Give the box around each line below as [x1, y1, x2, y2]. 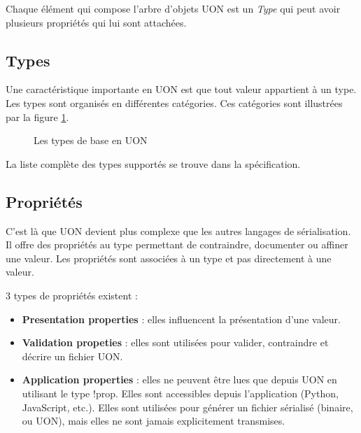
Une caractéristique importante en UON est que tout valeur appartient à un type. [6, 82, 357, 97]
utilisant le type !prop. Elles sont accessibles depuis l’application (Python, [22, 385, 339, 400]
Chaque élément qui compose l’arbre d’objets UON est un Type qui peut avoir [6, 1, 341, 15]
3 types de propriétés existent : [6, 288, 138, 302]
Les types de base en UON [34, 133, 148, 148]
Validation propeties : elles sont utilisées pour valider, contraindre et [22, 335, 329, 350]
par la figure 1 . [6, 109, 69, 124]
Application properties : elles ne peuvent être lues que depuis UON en [22, 372, 337, 387]
